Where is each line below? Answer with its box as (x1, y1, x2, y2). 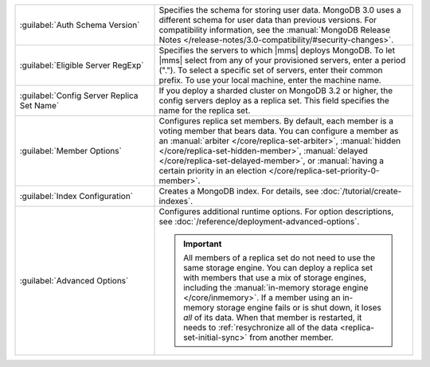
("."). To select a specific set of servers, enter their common (158, 64, 383, 76)
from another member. (249, 332, 334, 342)
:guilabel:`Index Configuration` (19, 191, 134, 201)
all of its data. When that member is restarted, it (183, 312, 362, 322)
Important (183, 239, 222, 249)
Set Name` (19, 100, 60, 111)
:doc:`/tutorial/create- (320, 185, 402, 197)
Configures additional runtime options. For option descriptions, (158, 206, 394, 217)
